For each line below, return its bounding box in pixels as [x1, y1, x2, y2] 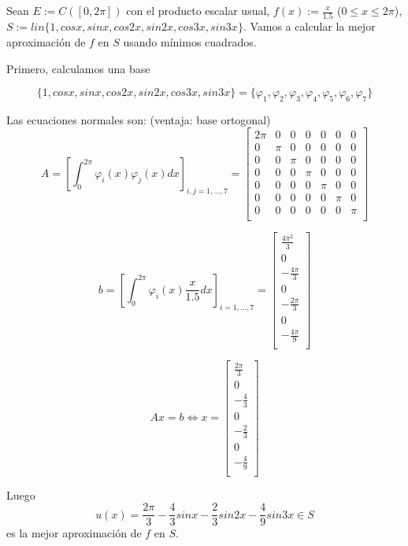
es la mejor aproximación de [6, 525, 142, 541]
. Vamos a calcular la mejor [243, 18, 376, 35]
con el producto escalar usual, [126, 2, 270, 18]
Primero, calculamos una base [6, 60, 150, 76]
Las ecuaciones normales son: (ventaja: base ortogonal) [6, 111, 271, 127]
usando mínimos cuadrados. [123, 33, 257, 50]
